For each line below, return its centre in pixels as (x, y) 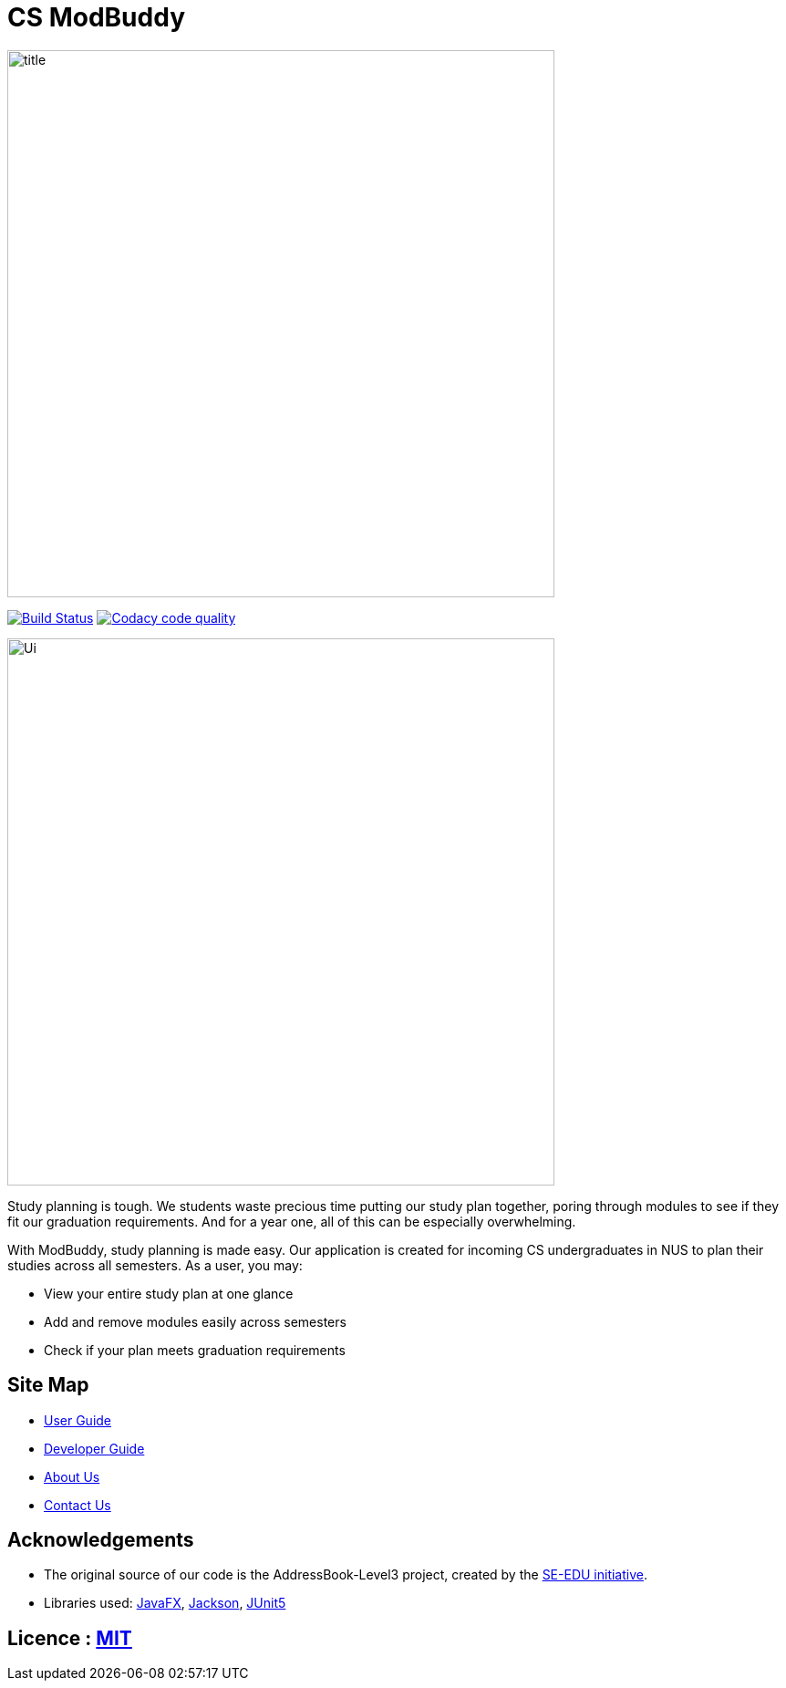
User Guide (78, 1420)
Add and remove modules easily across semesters (195, 1321)
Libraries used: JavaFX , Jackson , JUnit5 (165, 1603)
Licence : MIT (70, 1638)
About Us (72, 1476)
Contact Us (78, 1505)
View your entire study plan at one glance (169, 1293)
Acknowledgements (101, 1540)
